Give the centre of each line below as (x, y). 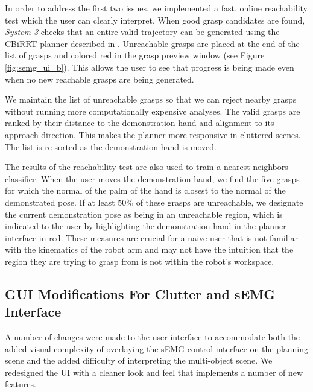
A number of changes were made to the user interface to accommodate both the (153, 337)
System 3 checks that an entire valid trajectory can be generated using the (142, 32)
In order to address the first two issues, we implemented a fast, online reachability (156, 8)
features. (21, 384)
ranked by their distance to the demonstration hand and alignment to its (140, 123)
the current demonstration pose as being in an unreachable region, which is (144, 214)
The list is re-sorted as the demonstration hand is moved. (111, 146)
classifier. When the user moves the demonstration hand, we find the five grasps (152, 178)
